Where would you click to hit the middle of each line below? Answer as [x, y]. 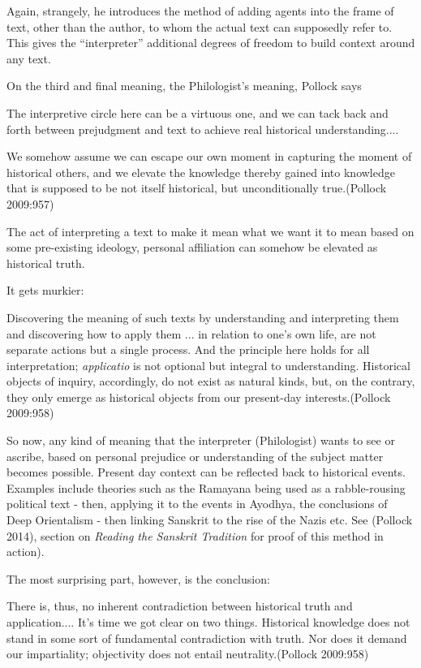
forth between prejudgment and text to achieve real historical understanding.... [203, 129]
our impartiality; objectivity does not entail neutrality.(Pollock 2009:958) [188, 654]
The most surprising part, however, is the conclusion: [138, 578]
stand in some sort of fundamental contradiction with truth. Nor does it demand [207, 638]
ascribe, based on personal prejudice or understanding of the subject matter [195, 456]
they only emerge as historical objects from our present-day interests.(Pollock [199, 396]
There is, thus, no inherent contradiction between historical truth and [180, 606]
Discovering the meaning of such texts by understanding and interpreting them [203, 317]
